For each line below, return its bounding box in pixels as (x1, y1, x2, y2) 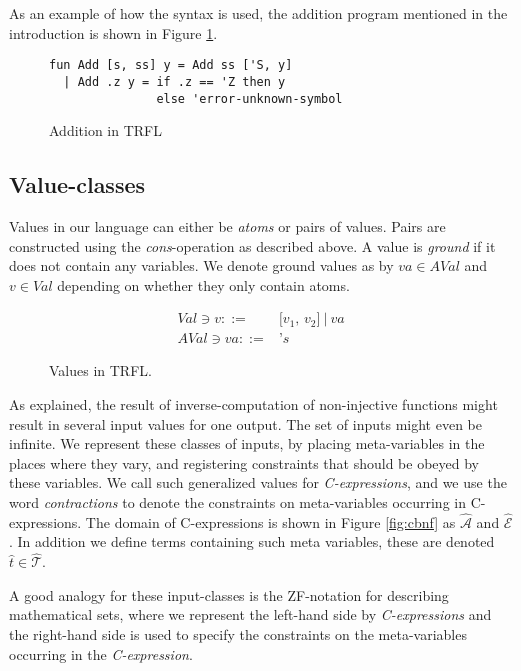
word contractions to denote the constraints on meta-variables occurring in (9, 491, 466, 512)
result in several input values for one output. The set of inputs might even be (9, 413, 483, 434)
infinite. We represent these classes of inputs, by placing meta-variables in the (9, 433, 485, 454)
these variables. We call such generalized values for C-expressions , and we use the (9, 472, 507, 493)
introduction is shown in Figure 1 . (9, 22, 218, 43)
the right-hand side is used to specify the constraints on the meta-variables (9, 623, 467, 644)
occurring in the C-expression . (9, 643, 193, 664)
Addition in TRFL (49, 120, 162, 141)
